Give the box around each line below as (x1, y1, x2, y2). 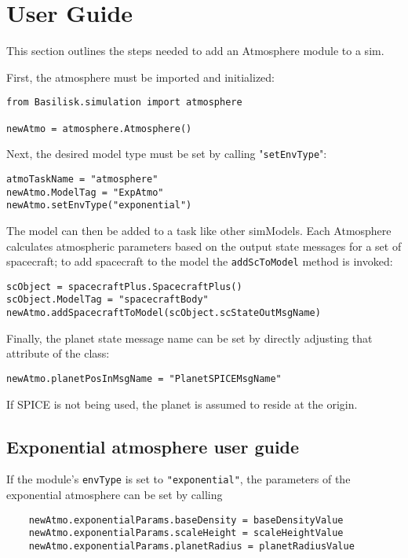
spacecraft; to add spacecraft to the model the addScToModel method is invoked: (6, 253, 393, 270)
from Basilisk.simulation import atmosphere (6, 97, 242, 108)
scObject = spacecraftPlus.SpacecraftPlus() (6, 281, 242, 292)
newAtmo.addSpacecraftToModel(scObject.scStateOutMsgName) (6, 307, 321, 319)
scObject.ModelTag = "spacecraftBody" (6, 294, 209, 306)
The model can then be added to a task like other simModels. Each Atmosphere (6, 222, 392, 238)
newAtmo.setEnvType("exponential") (6, 200, 192, 211)
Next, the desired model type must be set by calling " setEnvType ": (6, 145, 327, 162)
